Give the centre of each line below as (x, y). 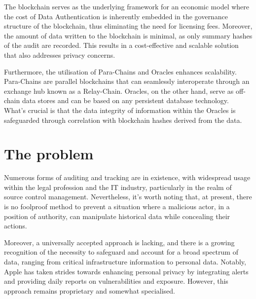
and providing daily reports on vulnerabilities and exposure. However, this (116, 281)
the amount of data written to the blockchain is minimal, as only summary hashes (128, 35)
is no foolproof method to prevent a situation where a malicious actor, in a (117, 206)
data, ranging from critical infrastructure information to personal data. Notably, (125, 262)
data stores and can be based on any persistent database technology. (125, 100)
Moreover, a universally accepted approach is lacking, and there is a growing (119, 242)
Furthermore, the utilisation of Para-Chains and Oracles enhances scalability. (120, 71)
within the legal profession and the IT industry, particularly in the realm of (118, 187)
